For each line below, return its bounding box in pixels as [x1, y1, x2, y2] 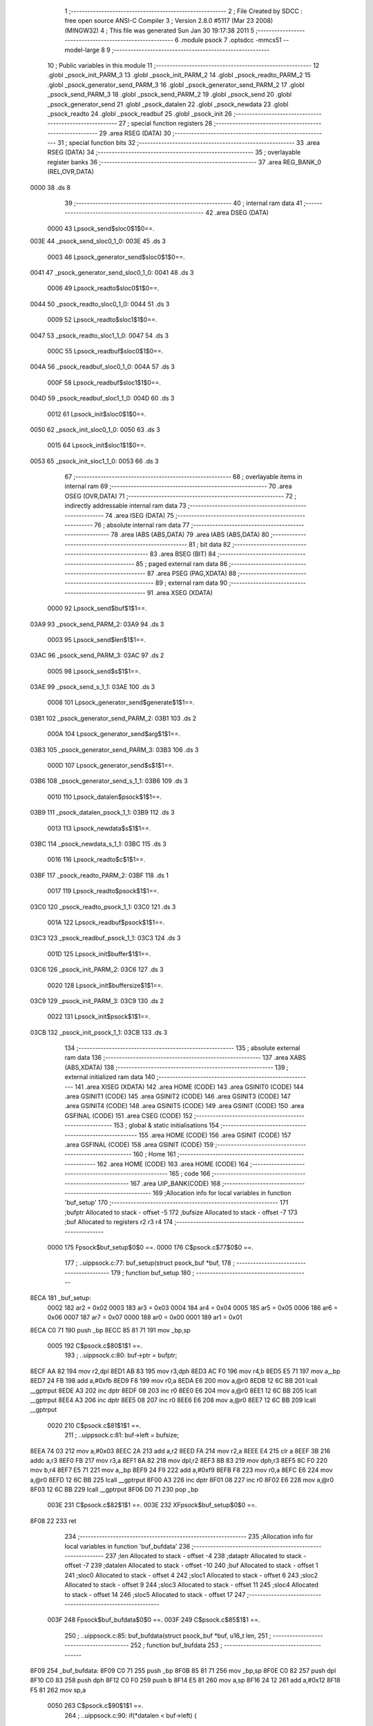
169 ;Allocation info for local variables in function [152, 1188, 291, 1197]
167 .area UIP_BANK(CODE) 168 [130, 1179, 221, 1187]
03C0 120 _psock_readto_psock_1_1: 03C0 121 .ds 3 [30, 902, 176, 911]
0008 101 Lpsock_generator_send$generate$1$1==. [47, 698, 195, 707]
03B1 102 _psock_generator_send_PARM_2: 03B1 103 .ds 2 [30, 714, 197, 722]
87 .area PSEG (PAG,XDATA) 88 [146, 569, 237, 577]
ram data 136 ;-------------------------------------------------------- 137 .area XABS [64, 1054, 307, 1062]
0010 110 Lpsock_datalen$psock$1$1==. [47, 793, 162, 801]
